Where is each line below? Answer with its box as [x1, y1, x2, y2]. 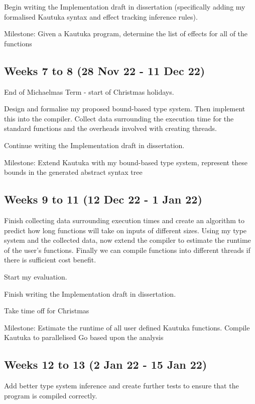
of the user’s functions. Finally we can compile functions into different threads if [4, 244, 250, 255]
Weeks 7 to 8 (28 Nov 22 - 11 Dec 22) [4, 62, 205, 78]
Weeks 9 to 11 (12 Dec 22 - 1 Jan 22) [4, 191, 202, 207]
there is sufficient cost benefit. [4, 254, 96, 265]
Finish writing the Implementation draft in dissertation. [4, 288, 176, 299]
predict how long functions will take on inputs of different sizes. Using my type [4, 225, 247, 235]
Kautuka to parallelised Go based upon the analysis [4, 332, 164, 343]
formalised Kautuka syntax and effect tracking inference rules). [4, 11, 198, 22]
